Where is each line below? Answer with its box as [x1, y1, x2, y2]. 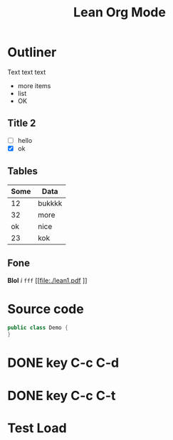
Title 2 [7, 117, 36, 129]
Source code [7, 301, 84, 317]
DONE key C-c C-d [7, 355, 120, 371]
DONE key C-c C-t [7, 387, 116, 404]
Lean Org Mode [73, 4, 166, 21]
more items [17, 81, 51, 90]
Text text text [7, 68, 46, 76]
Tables [7, 165, 38, 178]
